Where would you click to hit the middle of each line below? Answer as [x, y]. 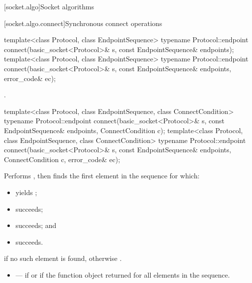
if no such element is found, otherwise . [63, 258]
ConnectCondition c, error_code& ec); [62, 159]
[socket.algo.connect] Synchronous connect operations [83, 23]
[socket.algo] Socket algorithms [49, 6]
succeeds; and [36, 225]
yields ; [26, 192]
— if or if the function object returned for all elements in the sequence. [123, 274]
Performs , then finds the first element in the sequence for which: [102, 176]
